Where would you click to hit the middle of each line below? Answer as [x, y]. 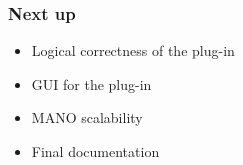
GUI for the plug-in [91, 83]
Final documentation [95, 151]
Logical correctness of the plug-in [133, 50]
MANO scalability [87, 117]
